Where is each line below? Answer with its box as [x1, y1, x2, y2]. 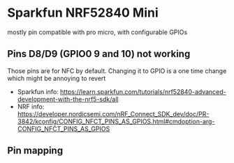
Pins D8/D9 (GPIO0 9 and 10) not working [7, 48, 191, 60]
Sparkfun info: [17, 87, 59, 95]
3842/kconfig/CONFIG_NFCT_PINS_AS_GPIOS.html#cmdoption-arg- [17, 117, 215, 125]
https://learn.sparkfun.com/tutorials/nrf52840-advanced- [60, 87, 227, 95]
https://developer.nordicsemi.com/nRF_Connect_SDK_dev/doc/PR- [17, 109, 210, 118]
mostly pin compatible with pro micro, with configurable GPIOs [7, 28, 188, 36]
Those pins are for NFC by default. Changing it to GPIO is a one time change [7, 66, 227, 75]
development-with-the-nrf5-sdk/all [17, 95, 119, 103]
